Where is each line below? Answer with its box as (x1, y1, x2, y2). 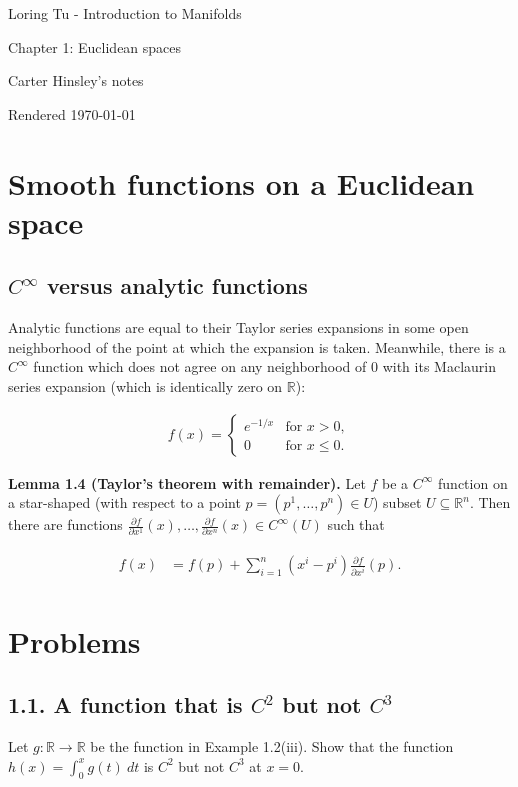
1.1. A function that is (8, 689, 243, 720)
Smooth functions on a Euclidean (8, 162, 475, 203)
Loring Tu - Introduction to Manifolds (8, 3, 242, 23)
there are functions (8, 514, 123, 535)
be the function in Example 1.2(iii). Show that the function (90, 736, 454, 757)
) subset (373, 492, 422, 513)
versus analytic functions (46, 270, 308, 301)
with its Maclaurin (382, 356, 496, 377)
